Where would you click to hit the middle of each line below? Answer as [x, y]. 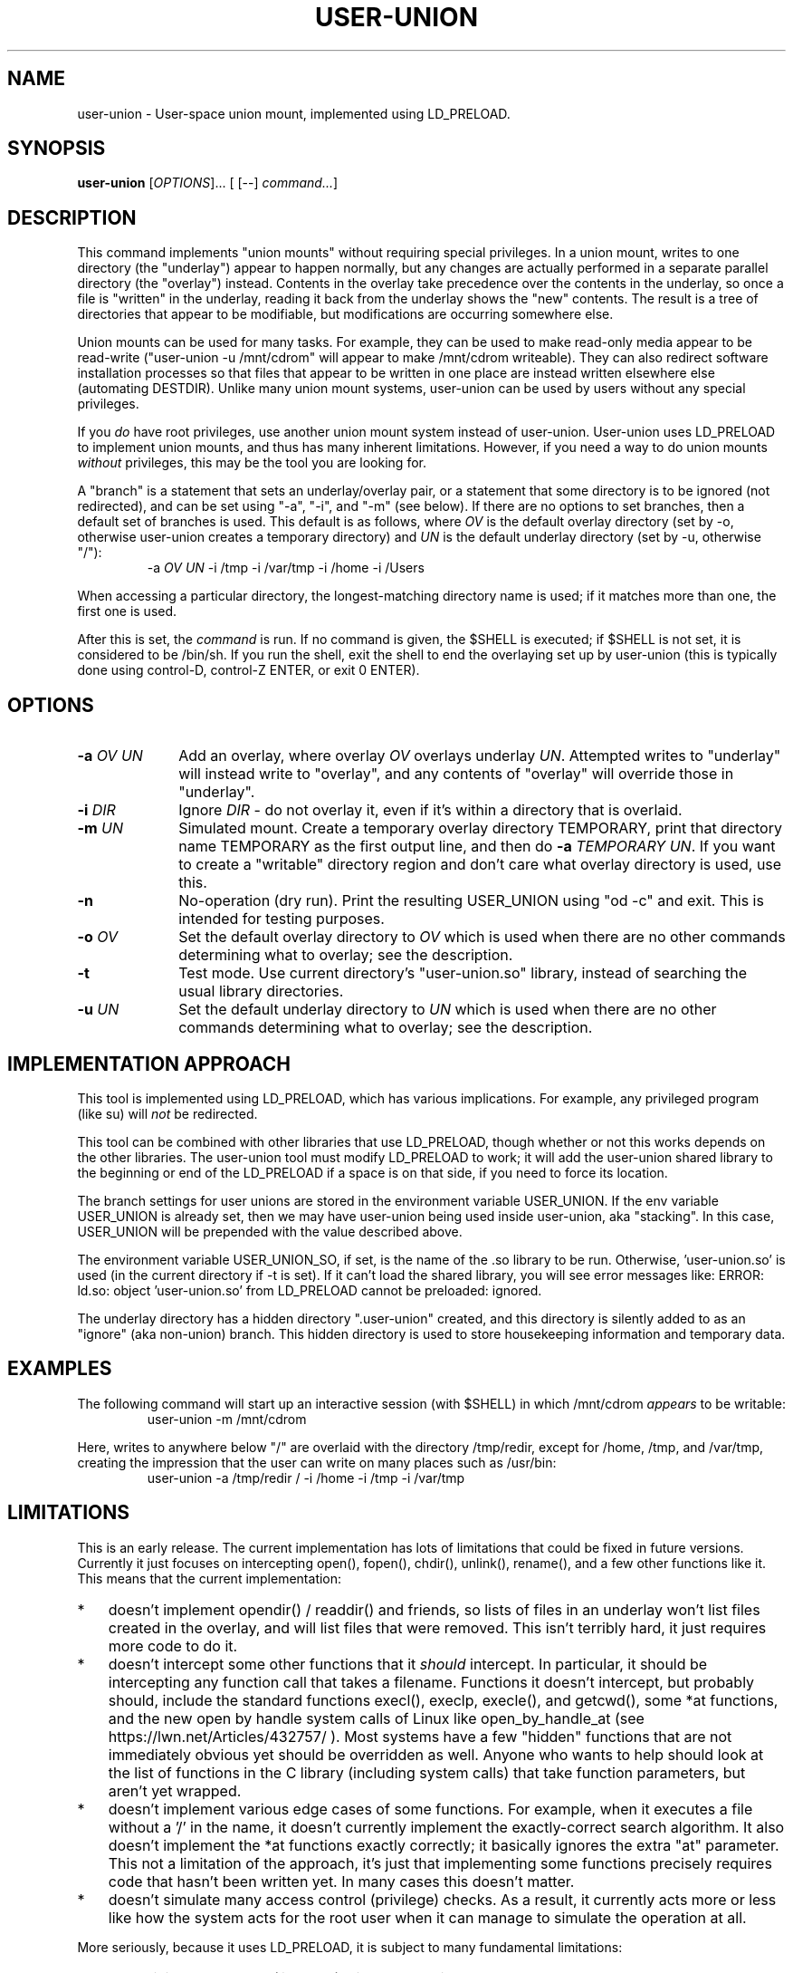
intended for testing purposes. [282, 919]
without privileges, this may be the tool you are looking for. [252, 463]
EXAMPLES [60, 1369]
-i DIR [96, 810]
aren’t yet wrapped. [175, 1790]
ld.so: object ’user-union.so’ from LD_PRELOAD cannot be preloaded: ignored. [310, 1290]
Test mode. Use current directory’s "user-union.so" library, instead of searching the [463, 973]
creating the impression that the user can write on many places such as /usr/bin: [317, 1462]
